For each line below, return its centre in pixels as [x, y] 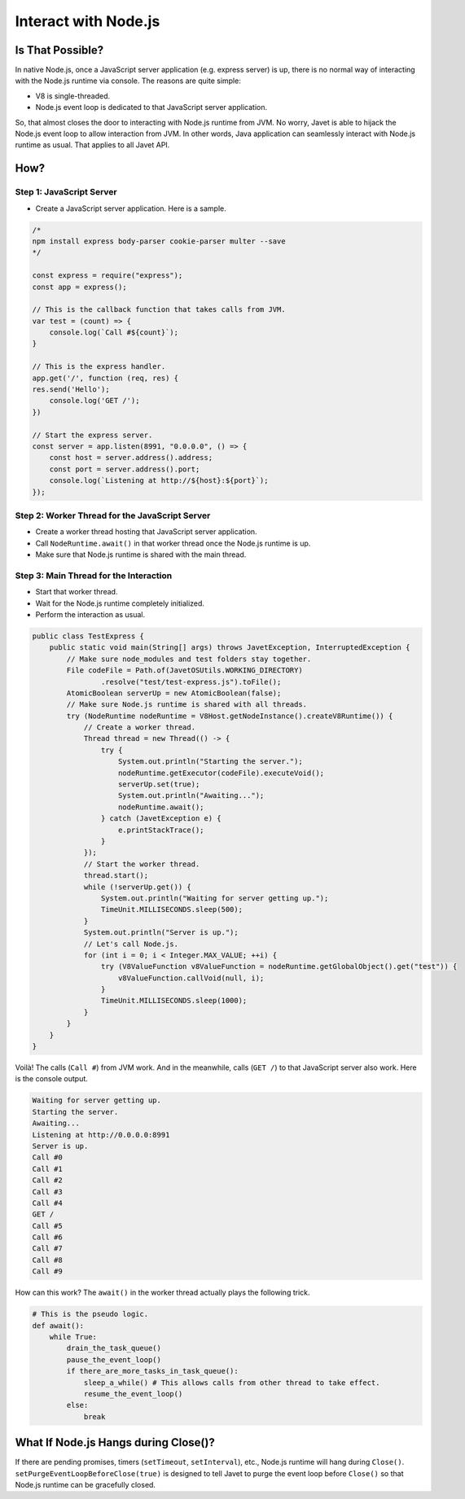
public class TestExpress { [88, 636]
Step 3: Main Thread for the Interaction [94, 576]
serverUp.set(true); [159, 785]
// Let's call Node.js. [131, 944]
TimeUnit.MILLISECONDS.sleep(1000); [174, 1001]
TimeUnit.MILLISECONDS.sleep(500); [172, 909]
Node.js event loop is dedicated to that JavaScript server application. [151, 107]
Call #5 [47, 1226]
